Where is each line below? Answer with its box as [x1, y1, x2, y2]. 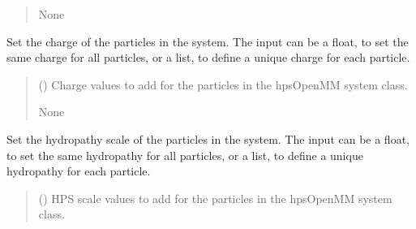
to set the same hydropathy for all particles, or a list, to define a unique [6, 146, 363, 163]
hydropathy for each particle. [6, 162, 151, 179]
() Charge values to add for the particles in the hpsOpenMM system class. [38, 76, 408, 93]
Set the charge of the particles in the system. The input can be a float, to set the [6, 32, 409, 50]
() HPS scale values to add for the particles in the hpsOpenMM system [38, 189, 392, 206]
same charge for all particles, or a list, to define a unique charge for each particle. [6, 49, 410, 66]
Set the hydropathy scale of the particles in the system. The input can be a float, [6, 130, 410, 147]
